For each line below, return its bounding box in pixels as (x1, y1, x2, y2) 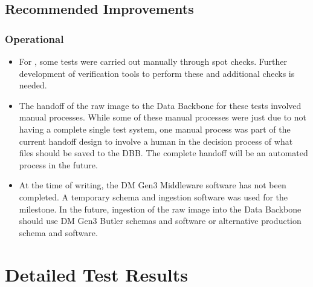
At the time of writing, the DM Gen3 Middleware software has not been (19, 179, 286, 191)
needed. (19, 79, 47, 91)
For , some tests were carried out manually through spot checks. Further (19, 55, 287, 67)
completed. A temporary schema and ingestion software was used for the (19, 190, 288, 203)
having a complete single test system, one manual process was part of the (19, 122, 291, 135)
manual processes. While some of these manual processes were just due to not (19, 111, 306, 124)
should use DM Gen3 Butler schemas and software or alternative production (19, 214, 302, 227)
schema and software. (19, 226, 98, 239)
